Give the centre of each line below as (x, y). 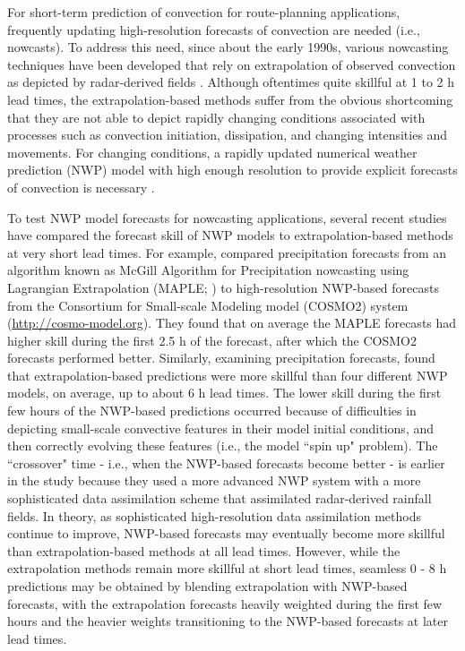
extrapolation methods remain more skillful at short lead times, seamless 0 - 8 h (227, 568)
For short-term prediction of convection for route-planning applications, (204, 12)
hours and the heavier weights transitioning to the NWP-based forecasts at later (228, 621)
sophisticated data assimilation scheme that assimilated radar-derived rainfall (220, 498)
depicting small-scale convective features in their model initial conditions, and (220, 428)
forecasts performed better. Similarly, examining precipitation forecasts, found (221, 358)
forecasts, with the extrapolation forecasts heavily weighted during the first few (225, 603)
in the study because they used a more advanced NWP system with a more (214, 480)
